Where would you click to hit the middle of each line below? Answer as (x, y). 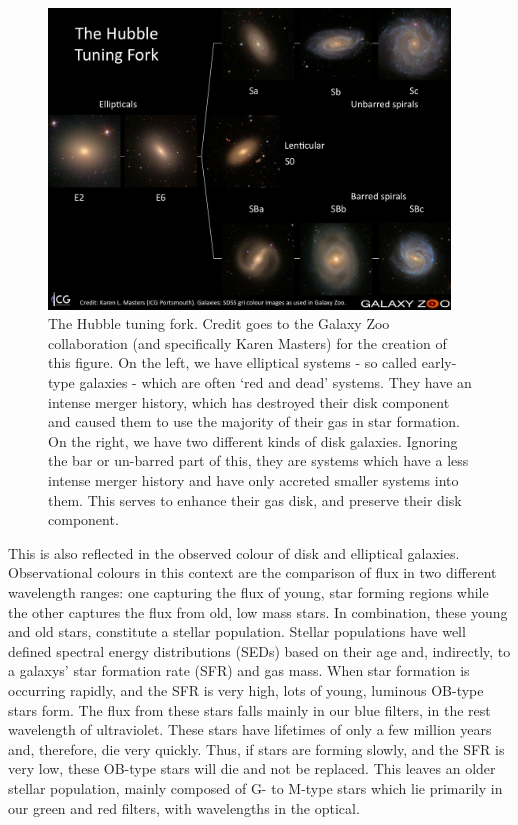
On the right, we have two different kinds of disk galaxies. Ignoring (253, 440)
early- (439, 362)
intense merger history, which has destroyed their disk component (249, 401)
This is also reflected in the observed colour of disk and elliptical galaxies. (234, 552)
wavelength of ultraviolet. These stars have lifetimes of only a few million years (250, 729)
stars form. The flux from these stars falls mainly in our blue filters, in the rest (249, 709)
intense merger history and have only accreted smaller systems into (253, 480)
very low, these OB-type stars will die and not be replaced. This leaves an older (252, 768)
